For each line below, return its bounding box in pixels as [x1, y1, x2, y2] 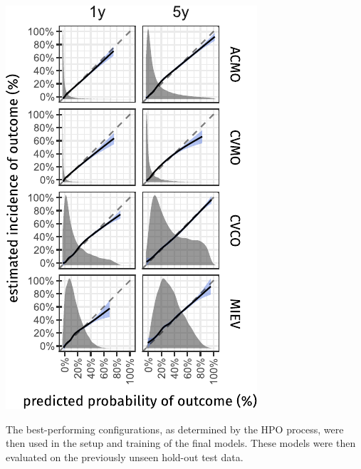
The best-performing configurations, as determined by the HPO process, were [6, 421, 344, 436]
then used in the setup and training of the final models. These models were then [6, 435, 356, 450]
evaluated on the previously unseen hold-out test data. [6, 449, 244, 464]
